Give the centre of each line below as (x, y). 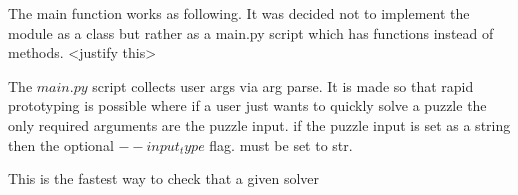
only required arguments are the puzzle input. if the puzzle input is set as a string (259, 124)
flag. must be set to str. (281, 144)
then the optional (61, 144)
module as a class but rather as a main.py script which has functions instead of (251, 32)
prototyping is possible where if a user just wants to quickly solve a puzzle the (247, 105)
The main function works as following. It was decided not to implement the (239, 13)
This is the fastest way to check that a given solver (164, 178)
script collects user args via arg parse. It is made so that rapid (283, 85)
